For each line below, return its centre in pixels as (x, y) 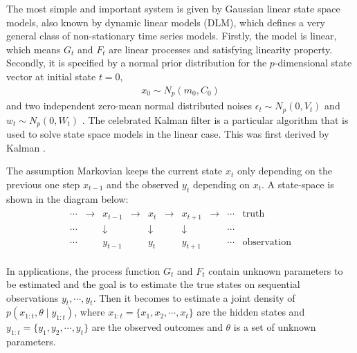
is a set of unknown (275, 327)
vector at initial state (51, 76)
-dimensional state (313, 63)
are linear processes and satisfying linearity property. (221, 49)
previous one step (43, 184)
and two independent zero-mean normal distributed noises (129, 106)
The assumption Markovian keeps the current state (115, 171)
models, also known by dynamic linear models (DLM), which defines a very (166, 22)
